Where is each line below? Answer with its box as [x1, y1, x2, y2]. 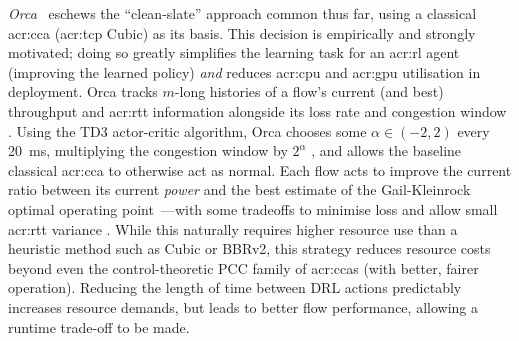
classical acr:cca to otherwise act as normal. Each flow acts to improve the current [8, 159, 512, 180]
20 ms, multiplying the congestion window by [8, 140, 288, 161]
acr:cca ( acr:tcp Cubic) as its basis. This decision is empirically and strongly [8, 22, 476, 43]
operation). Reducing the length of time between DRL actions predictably [8, 277, 462, 298]
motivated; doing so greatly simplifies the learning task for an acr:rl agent [8, 42, 460, 63]
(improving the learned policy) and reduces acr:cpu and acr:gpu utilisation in [8, 61, 481, 82]
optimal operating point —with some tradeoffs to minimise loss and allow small [8, 198, 498, 219]
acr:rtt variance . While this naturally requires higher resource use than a [8, 218, 458, 239]
